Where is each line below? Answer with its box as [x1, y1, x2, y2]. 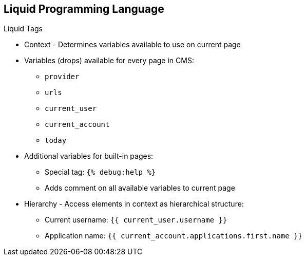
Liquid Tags [4, 24, 43, 33]
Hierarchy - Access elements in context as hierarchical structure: [24, 199, 244, 209]
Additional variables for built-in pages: [24, 152, 154, 161]
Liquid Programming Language [4, 3, 164, 15]
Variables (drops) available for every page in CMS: [24, 56, 194, 65]
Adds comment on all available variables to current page [45, 183, 235, 193]
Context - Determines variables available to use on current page [24, 40, 241, 49]
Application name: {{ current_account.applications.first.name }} [45, 231, 302, 240]
